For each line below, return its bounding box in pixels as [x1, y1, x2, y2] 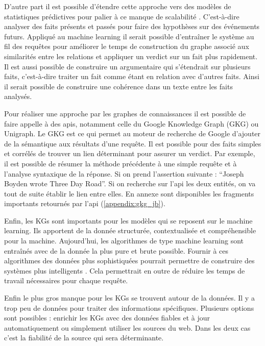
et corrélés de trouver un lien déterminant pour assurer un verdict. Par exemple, [4, 148, 255, 159]
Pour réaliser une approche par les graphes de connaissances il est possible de [4, 108, 246, 118]
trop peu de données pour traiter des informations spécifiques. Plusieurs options [4, 302, 254, 313]
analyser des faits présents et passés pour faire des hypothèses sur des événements [4, 21, 260, 32]
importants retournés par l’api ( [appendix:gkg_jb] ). [4, 198, 165, 209]
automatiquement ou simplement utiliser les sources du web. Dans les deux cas [4, 322, 251, 333]
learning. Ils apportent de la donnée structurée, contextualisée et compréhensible [4, 225, 256, 236]
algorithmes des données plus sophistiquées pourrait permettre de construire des [4, 255, 255, 266]
